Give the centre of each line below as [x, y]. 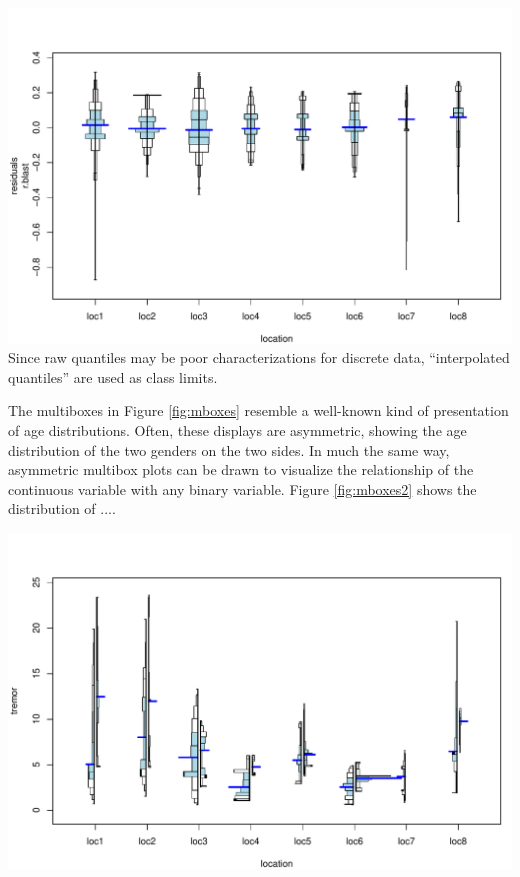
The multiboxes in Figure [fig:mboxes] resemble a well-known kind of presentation [258, 410]
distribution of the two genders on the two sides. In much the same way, [229, 449]
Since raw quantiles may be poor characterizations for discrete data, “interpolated [259, 357]
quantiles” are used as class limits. [113, 376]
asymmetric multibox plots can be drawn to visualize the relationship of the [241, 469]
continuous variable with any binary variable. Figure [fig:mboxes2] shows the [242, 488]
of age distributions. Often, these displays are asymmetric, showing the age [237, 430]
